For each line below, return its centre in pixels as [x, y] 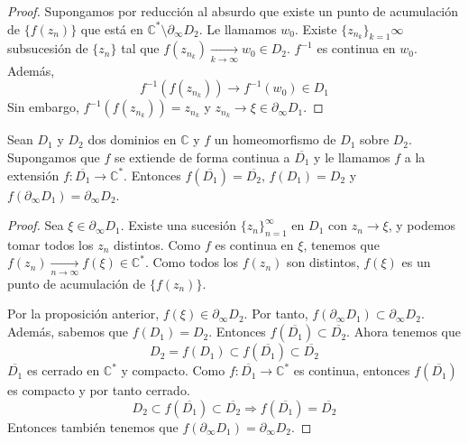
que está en [112, 28]
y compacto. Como [173, 370]
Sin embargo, [43, 107]
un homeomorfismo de [275, 139]
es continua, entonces [352, 370]
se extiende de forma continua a [202, 157]
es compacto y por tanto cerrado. [99, 390]
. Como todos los [192, 262]
